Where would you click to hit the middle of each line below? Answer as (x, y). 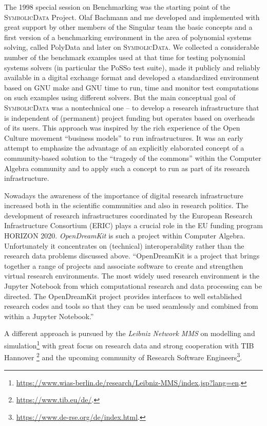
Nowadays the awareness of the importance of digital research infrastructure (124, 195)
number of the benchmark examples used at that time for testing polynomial (125, 57)
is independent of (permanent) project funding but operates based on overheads (130, 117)
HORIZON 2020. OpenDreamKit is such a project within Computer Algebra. (125, 236)
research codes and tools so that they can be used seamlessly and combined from (131, 306)
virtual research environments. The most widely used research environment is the (132, 276)
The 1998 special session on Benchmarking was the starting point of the (117, 7)
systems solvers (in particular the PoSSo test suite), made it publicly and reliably (132, 67)
